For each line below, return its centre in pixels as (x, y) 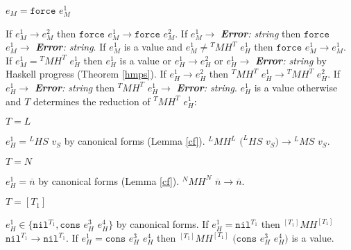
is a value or (145, 60)
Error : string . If (71, 47)
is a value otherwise (296, 87)
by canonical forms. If (162, 224)
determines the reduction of (92, 101)
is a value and (153, 47)
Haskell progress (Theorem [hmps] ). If (86, 74)
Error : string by (291, 60)
